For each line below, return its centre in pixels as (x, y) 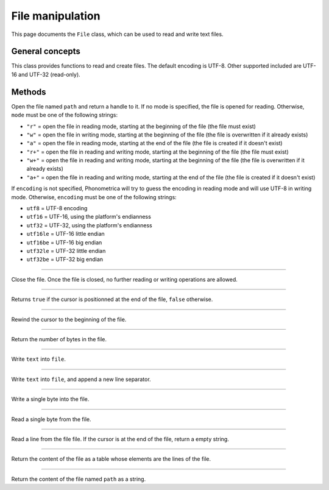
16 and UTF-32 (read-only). (46, 74)
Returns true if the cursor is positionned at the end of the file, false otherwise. (112, 299)
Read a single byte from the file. (51, 419)
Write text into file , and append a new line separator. (81, 379)
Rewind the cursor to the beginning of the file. (69, 319)
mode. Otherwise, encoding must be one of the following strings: (94, 197)
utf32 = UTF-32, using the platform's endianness (89, 225)
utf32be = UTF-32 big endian (65, 260)
